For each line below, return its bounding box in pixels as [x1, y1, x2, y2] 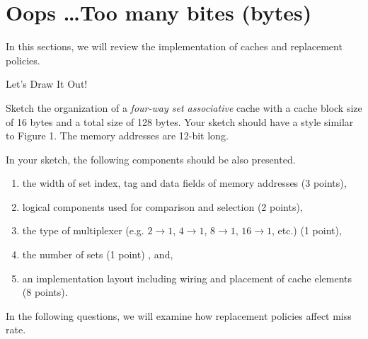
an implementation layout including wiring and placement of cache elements [22, 270, 352, 285]
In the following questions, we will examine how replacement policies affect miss [6, 308, 352, 323]
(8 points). [22, 285, 68, 299]
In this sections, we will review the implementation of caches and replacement [6, 39, 343, 54]
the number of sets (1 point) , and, [22, 247, 173, 262]
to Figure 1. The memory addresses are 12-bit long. [6, 128, 229, 143]
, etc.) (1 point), [272, 223, 342, 238]
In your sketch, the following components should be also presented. [6, 151, 296, 166]
